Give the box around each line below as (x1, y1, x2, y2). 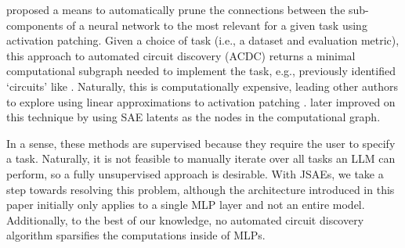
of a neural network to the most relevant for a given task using (67, 16, 367, 33)
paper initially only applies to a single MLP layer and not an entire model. (6, 196, 365, 213)
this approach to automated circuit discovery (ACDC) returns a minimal (6, 47, 356, 63)
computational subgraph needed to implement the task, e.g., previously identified (6, 63, 396, 79)
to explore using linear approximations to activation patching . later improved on (6, 93, 396, 110)
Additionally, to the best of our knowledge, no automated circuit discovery (6, 211, 364, 228)
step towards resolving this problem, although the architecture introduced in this (6, 181, 395, 197)
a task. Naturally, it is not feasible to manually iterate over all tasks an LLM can (6, 150, 396, 167)
